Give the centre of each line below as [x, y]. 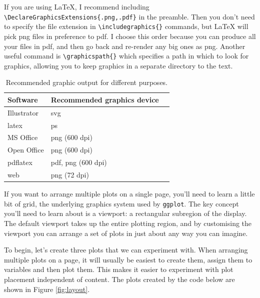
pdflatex [20, 162]
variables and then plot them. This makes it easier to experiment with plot [119, 269]
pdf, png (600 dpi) [79, 162]
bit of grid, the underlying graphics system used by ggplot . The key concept [121, 203]
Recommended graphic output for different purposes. [87, 82]
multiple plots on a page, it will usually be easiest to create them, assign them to [128, 259]
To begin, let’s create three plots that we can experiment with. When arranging [126, 250]
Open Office [26, 150]
